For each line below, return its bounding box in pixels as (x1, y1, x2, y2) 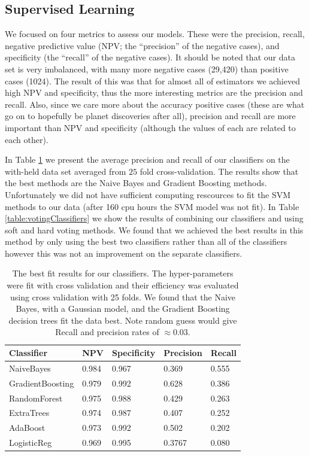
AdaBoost (9, 421, 46, 434)
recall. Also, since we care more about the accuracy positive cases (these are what (5, 98, 305, 110)
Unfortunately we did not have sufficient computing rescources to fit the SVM (5, 188, 291, 200)
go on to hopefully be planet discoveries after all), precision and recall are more (5, 110, 296, 122)
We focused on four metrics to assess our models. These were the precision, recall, (5, 28, 305, 40)
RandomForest (9, 391, 63, 404)
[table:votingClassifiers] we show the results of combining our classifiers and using (5, 212, 304, 224)
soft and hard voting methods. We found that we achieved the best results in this (5, 223, 304, 236)
